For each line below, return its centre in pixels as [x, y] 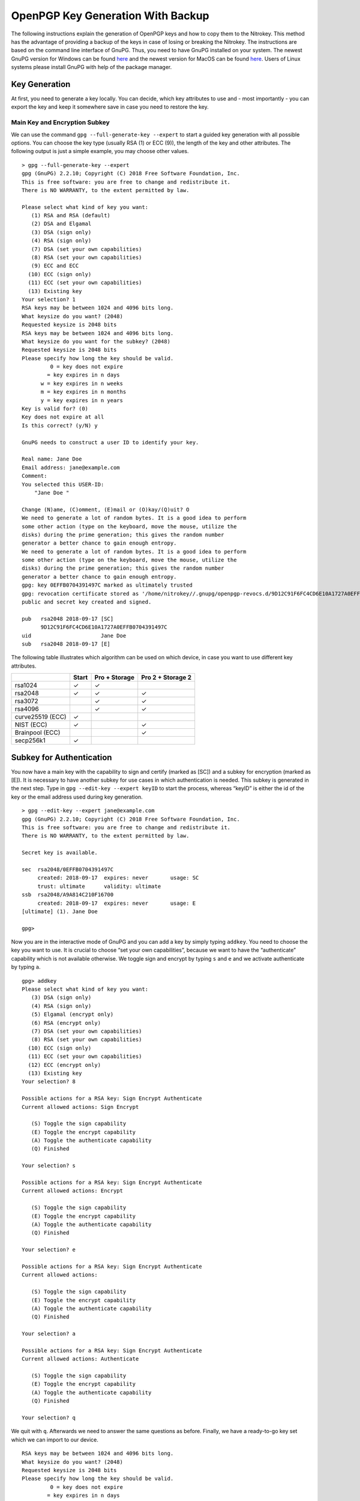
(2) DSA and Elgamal [61, 224]
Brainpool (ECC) [37, 732]
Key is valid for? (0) [55, 409]
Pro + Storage [115, 677]
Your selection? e [49, 1250]
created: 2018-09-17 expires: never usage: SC [118, 878]
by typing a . [26, 967]
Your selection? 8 [49, 1082]
